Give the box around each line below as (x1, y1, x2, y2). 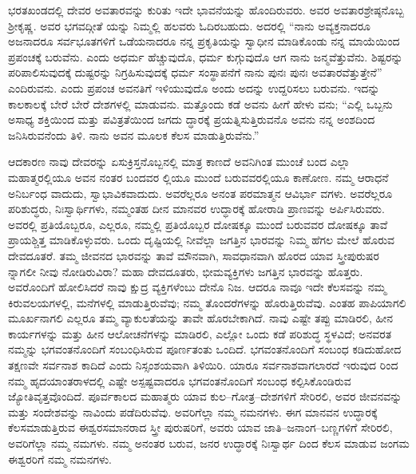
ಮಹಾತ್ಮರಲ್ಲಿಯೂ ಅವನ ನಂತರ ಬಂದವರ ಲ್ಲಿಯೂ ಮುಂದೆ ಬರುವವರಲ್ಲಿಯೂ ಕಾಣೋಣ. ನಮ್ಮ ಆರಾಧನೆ (8, 168, 389, 185)
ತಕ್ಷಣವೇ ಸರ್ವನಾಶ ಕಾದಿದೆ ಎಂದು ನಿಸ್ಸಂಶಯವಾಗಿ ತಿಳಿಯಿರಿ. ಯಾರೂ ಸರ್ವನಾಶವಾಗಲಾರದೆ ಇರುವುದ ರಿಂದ (8, 357, 398, 373)
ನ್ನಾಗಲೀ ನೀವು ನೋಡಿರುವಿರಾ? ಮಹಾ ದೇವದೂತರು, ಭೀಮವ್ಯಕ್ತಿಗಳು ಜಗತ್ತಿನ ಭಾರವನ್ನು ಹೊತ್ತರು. (8, 263, 363, 279)
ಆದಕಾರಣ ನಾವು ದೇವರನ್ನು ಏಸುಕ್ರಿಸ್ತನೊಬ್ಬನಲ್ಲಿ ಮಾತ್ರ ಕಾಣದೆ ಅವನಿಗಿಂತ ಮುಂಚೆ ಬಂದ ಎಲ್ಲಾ (8, 153, 351, 170)
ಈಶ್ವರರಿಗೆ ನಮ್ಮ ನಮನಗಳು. (8, 450, 112, 467)
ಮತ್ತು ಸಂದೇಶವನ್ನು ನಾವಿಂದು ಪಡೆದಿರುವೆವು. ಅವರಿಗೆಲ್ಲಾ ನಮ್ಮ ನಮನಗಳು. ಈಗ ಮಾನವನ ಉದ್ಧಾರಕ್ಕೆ (8, 403, 378, 420)
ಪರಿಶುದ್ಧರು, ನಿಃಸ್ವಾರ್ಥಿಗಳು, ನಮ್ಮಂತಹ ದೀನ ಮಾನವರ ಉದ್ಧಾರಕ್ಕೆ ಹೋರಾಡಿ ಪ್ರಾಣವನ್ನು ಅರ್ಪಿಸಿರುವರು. (8, 200, 385, 217)
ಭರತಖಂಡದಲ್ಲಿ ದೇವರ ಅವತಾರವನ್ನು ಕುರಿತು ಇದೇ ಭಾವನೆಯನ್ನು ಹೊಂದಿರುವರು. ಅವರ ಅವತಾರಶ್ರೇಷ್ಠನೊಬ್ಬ (8, 2, 404, 18)
